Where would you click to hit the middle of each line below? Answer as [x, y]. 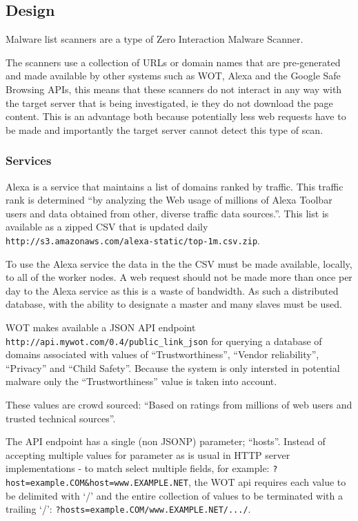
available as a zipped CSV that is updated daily [107, 227]
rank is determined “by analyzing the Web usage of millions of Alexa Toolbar [169, 200]
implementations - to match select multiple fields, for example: [138, 468]
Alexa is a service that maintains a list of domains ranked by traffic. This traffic [175, 186]
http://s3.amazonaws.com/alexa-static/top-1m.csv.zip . [133, 240]
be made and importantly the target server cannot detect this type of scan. [165, 129]
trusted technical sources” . [61, 418]
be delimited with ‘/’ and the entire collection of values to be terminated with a [174, 495]
